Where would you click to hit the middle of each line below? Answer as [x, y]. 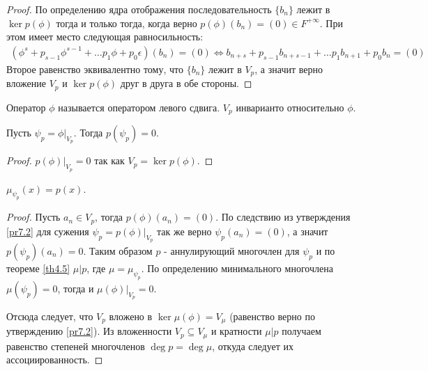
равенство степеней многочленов [76, 346]
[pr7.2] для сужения [48, 231]
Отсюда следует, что [50, 316]
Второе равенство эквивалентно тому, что [95, 69]
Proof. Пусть [33, 217]
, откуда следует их [253, 346]
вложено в [131, 316]
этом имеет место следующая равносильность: [105, 37]
